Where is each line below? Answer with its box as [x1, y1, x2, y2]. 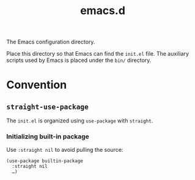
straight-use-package [6, 102, 89, 111]
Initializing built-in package [6, 132, 90, 141]
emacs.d [80, 4, 125, 18]
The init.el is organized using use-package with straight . [6, 117, 153, 124]
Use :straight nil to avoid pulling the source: [6, 146, 123, 154]
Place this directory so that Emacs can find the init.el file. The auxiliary [6, 50, 189, 58]
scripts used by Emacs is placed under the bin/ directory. [6, 56, 152, 64]
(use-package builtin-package [6, 158, 84, 164]
